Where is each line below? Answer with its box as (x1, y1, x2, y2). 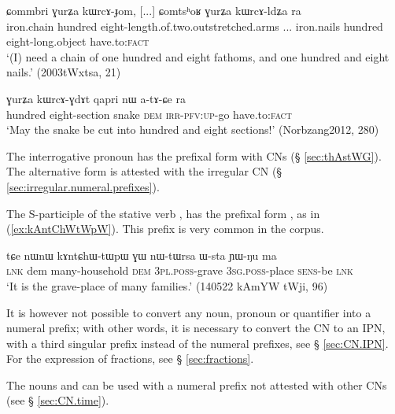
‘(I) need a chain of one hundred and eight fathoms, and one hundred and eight (6, 48, 389, 65)
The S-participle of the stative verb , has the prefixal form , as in (6, 205, 320, 221)
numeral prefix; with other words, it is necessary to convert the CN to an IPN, (6, 320, 386, 336)
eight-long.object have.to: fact (6, 33, 150, 50)
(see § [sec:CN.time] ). (6, 392, 109, 408)
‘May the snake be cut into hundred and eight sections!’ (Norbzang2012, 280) (6, 121, 379, 138)
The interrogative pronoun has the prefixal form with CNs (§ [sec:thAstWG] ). (6, 147, 382, 164)
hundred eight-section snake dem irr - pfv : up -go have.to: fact (6, 105, 293, 122)
